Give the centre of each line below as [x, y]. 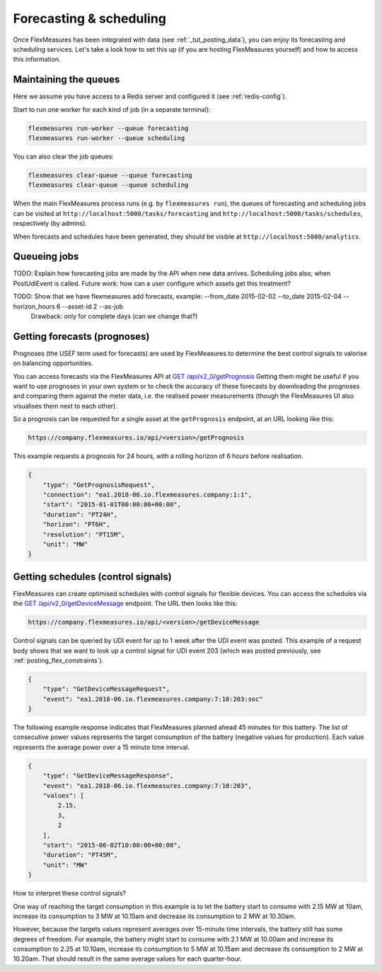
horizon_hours [34, 306]
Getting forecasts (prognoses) [81, 336]
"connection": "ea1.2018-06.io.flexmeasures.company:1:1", [147, 494]
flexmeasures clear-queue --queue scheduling [108, 185]
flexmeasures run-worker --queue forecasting [108, 128]
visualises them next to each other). [65, 406]
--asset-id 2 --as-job [93, 306]
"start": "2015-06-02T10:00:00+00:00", [112, 845]
